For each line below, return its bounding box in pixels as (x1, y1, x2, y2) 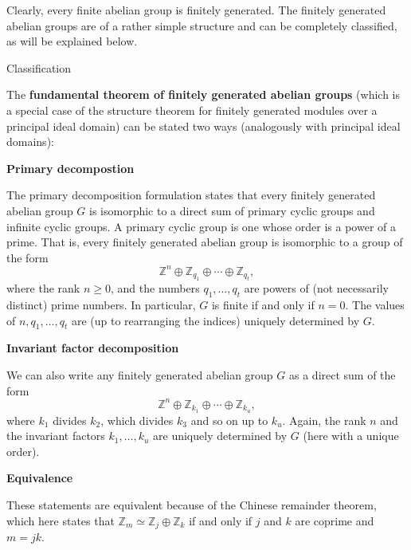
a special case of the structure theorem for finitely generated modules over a (6, 101, 378, 118)
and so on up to (190, 411, 268, 428)
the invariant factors (6, 427, 105, 444)
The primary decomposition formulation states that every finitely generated (6, 187, 376, 203)
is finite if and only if (211, 297, 315, 313)
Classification (6, 59, 72, 76)
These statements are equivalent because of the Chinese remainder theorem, (6, 496, 377, 513)
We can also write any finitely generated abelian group (6, 367, 273, 383)
